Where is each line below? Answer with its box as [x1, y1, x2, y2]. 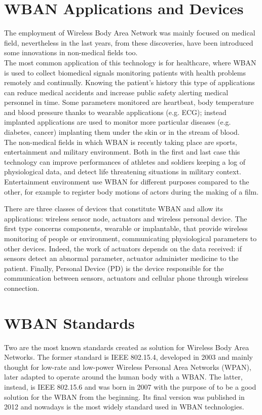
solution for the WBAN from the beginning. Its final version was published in [4, 391, 245, 402]
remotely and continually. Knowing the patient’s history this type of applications [4, 77, 255, 88]
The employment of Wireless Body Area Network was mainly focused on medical [4, 27, 255, 38]
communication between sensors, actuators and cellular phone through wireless [4, 273, 249, 283]
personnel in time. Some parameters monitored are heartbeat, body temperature [4, 97, 254, 107]
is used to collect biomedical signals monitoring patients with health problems [4, 67, 246, 78]
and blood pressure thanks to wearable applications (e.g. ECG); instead [4, 106, 227, 117]
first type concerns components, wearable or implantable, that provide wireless [4, 223, 248, 234]
